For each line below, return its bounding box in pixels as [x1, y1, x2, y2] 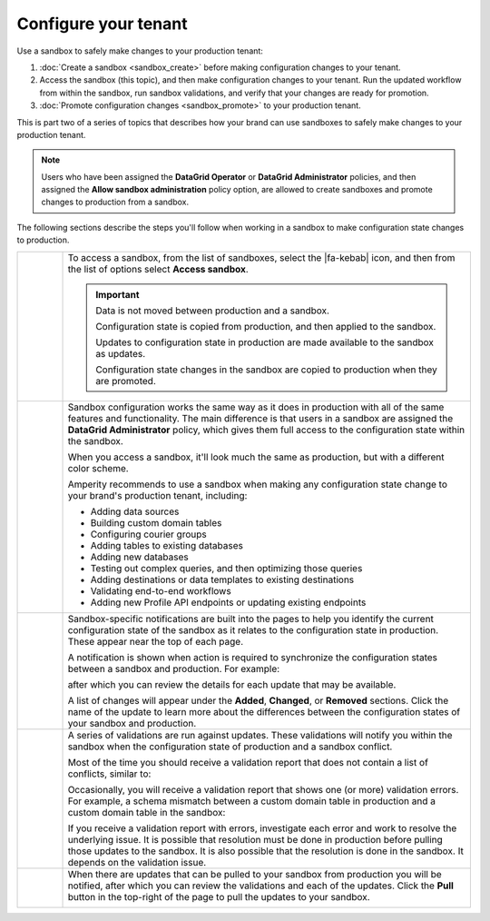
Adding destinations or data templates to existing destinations [90, 573, 355, 586]
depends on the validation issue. [67, 856, 207, 868]
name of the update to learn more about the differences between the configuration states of [67, 705, 461, 718]
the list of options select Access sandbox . [67, 262, 249, 275]
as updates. [95, 347, 146, 360]
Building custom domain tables [90, 516, 222, 529]
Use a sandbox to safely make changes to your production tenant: [16, 45, 263, 56]
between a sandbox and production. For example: [67, 662, 280, 675]
